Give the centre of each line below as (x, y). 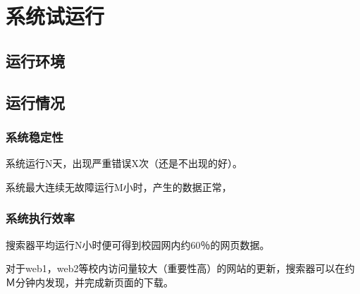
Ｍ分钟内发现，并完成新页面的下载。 (89, 282)
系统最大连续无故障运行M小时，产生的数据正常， (119, 186)
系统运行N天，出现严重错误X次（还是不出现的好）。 (124, 163)
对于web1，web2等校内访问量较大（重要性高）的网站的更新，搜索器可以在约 (180, 268)
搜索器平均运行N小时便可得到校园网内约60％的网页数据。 (138, 244)
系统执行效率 (41, 218)
